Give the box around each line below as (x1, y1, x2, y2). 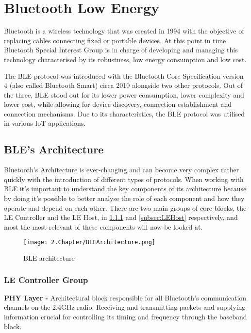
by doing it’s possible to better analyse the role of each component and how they (4, 193, 245, 203)
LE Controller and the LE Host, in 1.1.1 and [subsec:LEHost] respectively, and (4, 212, 238, 222)
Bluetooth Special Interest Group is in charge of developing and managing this (4, 45, 238, 55)
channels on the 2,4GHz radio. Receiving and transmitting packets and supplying (4, 302, 246, 312)
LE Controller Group (4, 273, 88, 285)
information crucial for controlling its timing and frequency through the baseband (4, 312, 247, 322)
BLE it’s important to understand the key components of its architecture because (4, 183, 247, 194)
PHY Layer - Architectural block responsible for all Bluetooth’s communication (4, 292, 247, 302)
